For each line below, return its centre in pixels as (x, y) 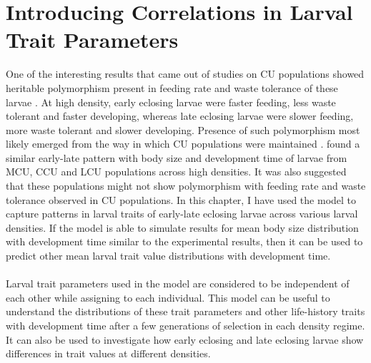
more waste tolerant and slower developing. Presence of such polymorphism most (183, 129)
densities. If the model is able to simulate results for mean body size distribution (182, 227)
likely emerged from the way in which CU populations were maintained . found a (183, 144)
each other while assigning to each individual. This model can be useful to (168, 297)
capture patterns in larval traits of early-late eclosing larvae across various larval (182, 214)
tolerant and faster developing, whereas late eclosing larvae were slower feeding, (180, 116)
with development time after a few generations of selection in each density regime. (185, 325)
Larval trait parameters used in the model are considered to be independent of (178, 283)
